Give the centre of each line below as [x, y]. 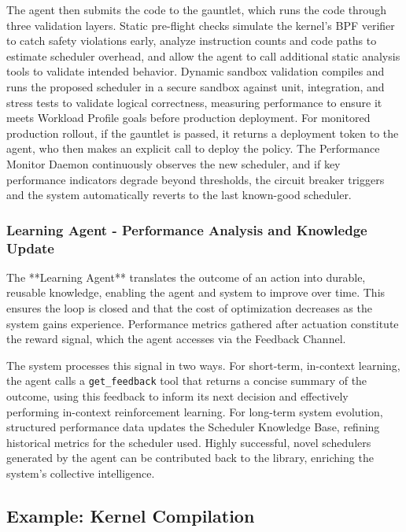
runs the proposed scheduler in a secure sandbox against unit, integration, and [196, 86]
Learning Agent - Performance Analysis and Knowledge [187, 229]
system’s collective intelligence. [81, 473]
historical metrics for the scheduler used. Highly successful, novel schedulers [189, 442]
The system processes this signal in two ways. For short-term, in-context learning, [203, 365]
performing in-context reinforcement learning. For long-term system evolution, [195, 411]
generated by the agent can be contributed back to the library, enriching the [190, 458]
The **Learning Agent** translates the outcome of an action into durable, [186, 277]
